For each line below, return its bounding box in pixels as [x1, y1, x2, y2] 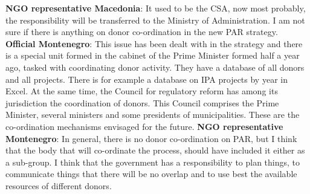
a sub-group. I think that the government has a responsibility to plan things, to [5, 155, 300, 168]
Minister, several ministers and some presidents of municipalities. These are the [5, 108, 300, 121]
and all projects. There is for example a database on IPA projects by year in [5, 73, 288, 85]
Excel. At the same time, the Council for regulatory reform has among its [5, 85, 278, 97]
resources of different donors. [5, 179, 112, 192]
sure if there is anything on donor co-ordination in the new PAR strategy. [5, 25, 278, 38]
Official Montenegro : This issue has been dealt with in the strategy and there [5, 37, 303, 50]
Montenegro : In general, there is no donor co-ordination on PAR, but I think [5, 132, 297, 144]
